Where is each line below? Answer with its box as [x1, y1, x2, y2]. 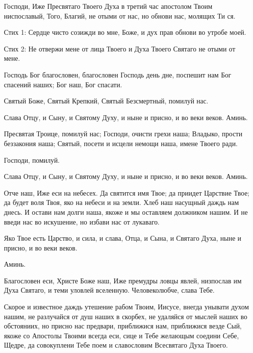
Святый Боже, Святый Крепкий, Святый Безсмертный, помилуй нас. [4, 96, 208, 106]
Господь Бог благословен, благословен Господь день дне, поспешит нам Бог [4, 69, 231, 79]
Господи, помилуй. [4, 154, 60, 165]
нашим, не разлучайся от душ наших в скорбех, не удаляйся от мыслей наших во [4, 311, 248, 321]
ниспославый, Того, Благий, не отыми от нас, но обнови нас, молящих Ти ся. [4, 10, 236, 21]
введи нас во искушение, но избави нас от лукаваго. [4, 216, 160, 227]
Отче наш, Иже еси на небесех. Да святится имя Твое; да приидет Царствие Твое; [4, 187, 250, 198]
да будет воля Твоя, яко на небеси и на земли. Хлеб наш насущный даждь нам [4, 197, 239, 207]
